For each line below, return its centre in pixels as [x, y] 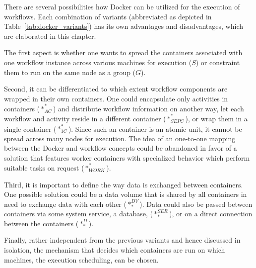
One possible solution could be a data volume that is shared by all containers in [126, 194]
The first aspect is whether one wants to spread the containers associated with [123, 52]
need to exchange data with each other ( [65, 204]
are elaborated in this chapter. [50, 36]
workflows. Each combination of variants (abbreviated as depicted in [108, 16]
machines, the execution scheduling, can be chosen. [81, 259]
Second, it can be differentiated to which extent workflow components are [116, 89]
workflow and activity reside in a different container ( [85, 118]
